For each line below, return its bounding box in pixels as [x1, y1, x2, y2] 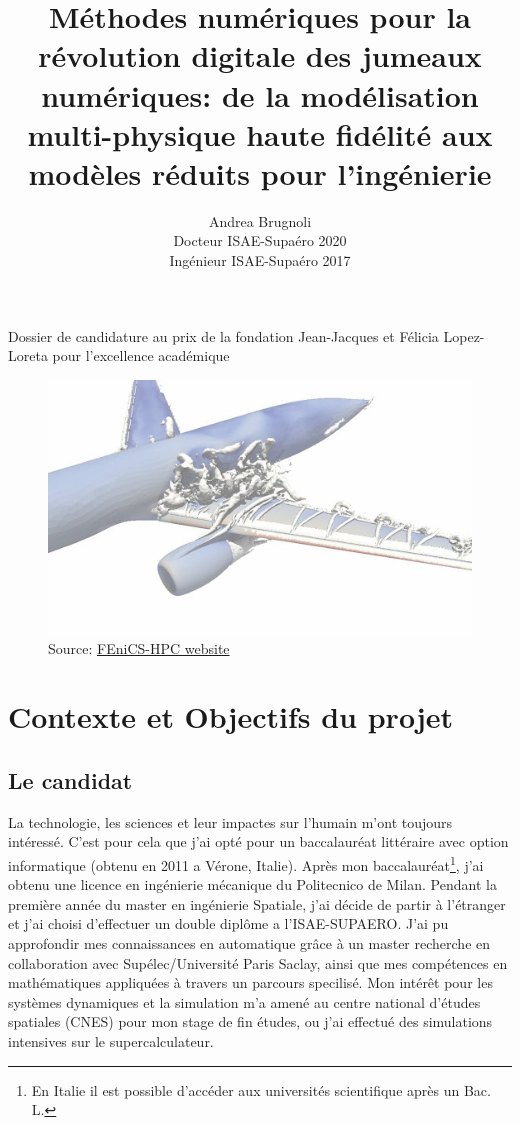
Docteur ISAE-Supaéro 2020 [173, 230, 347, 251]
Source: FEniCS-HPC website [48, 637, 230, 658]
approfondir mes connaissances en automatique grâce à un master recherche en [8, 933, 491, 954]
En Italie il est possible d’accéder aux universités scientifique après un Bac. [31, 1079, 491, 1100]
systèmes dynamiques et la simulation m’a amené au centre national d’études [8, 991, 481, 1012]
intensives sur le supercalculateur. [8, 1031, 214, 1052]
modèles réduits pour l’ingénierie [28, 152, 492, 193]
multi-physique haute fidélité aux [27, 113, 493, 154]
